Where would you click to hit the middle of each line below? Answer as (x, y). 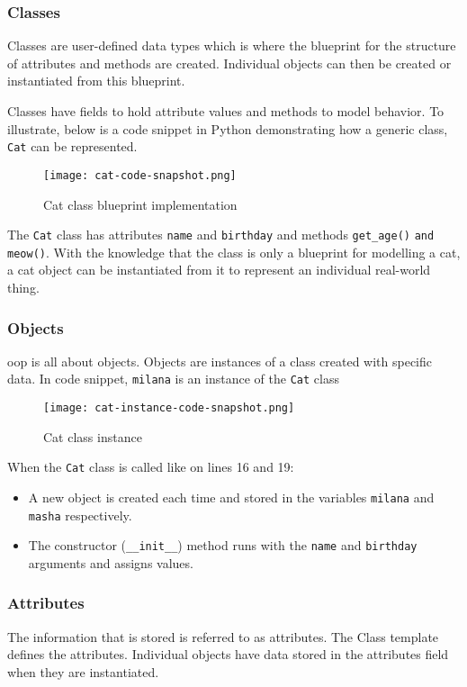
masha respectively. (80, 515)
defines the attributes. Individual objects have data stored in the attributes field (228, 654)
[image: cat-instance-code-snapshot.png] (169, 408)
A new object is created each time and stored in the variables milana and (231, 497)
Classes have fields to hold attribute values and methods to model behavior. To (226, 111)
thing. (23, 287)
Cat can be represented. (72, 146)
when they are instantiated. (83, 671)
